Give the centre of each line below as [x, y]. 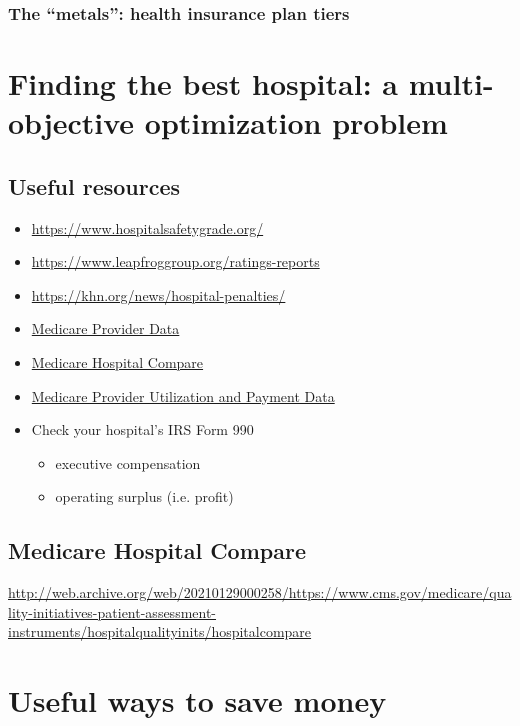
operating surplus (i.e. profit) [144, 496]
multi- [451, 83]
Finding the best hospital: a [203, 83]
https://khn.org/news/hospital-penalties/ [158, 294]
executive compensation [128, 462]
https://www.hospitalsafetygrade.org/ [147, 227]
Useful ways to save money [197, 700]
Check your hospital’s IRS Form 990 [142, 429]
